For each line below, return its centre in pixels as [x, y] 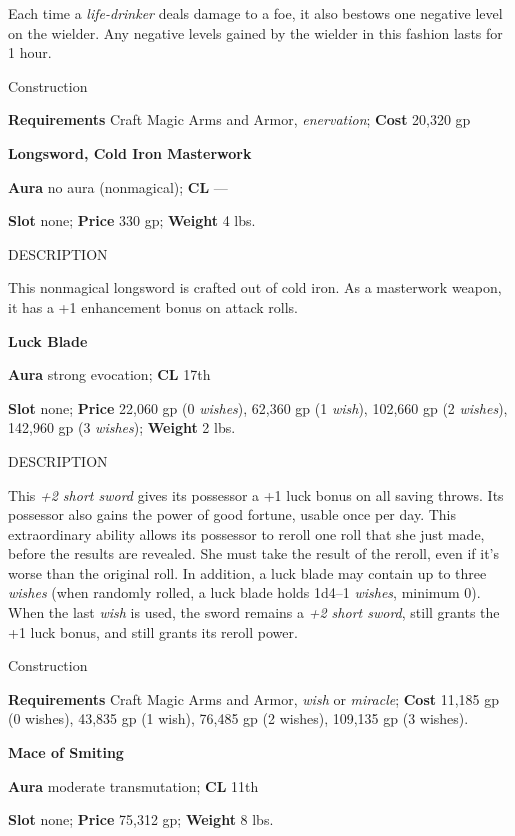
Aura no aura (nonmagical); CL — [118, 186]
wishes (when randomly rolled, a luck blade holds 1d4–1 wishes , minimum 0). [244, 592]
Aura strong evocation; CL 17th [109, 374]
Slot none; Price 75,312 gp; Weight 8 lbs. [141, 819]
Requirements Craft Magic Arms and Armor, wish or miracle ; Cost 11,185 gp [254, 698]
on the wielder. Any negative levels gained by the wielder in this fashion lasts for [255, 32]
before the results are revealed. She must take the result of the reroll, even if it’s [254, 553]
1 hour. [30, 52]
